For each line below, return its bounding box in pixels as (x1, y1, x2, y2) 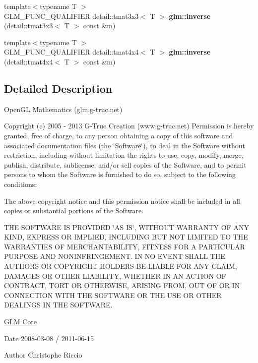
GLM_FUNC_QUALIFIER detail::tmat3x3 (4, 10, 139, 21)
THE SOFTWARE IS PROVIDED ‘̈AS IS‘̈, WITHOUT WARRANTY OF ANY (4, 222, 249, 232)
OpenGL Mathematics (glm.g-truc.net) (4, 104, 123, 114)
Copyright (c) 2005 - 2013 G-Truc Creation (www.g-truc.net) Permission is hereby (4, 121, 254, 131)
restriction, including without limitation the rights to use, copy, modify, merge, (4, 150, 244, 160)
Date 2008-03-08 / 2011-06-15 (4, 333, 94, 343)
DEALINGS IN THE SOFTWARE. (4, 300, 113, 310)
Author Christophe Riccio (4, 350, 82, 360)
